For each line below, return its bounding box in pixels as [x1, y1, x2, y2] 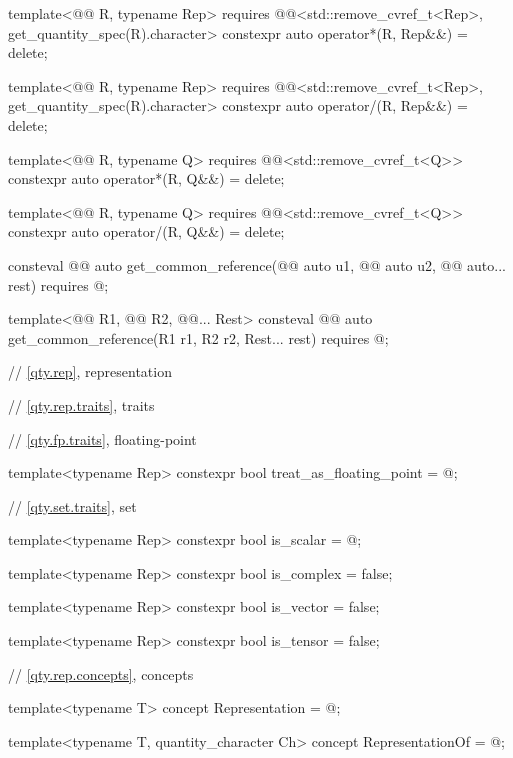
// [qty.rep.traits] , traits [8, 394, 155, 415]
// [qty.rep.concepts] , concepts [8, 663, 194, 684]
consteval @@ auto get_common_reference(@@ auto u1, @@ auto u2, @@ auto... [8, 254, 506, 275]
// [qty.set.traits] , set [8, 495, 137, 516]
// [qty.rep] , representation [8, 361, 172, 382]
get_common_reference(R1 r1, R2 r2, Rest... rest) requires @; [8, 327, 389, 348]
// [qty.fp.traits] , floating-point [8, 428, 197, 449]
